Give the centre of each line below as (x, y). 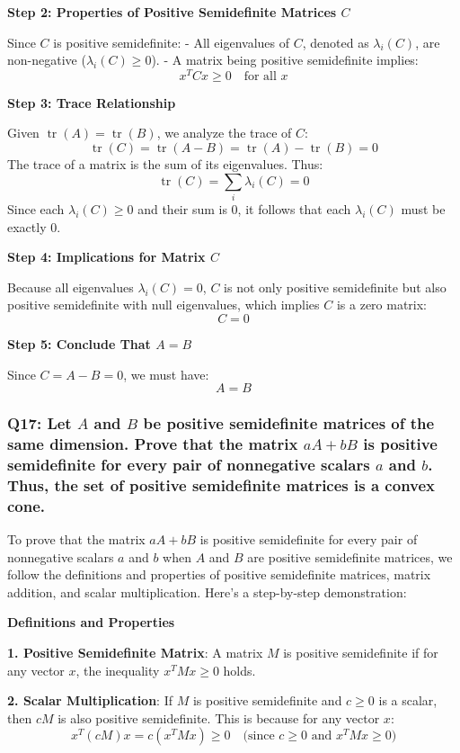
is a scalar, (408, 700)
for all (260, 76)
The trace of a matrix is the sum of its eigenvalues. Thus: (165, 164)
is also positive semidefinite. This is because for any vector (219, 717)
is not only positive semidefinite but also (335, 287)
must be (423, 208)
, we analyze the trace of (224, 133)
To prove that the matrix (76, 539)
